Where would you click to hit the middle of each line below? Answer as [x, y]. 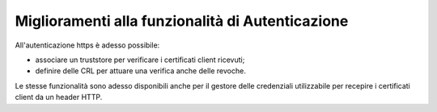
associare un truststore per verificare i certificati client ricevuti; [140, 60]
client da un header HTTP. [59, 97]
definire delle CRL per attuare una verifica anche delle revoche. [140, 71]
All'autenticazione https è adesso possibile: [87, 45]
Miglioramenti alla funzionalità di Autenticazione [182, 21]
